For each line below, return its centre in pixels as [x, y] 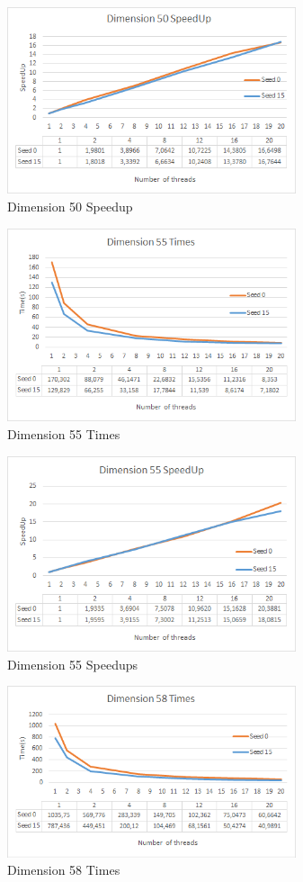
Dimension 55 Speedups [73, 664]
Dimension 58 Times [64, 870]
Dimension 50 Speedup [70, 206]
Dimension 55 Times [64, 433]
